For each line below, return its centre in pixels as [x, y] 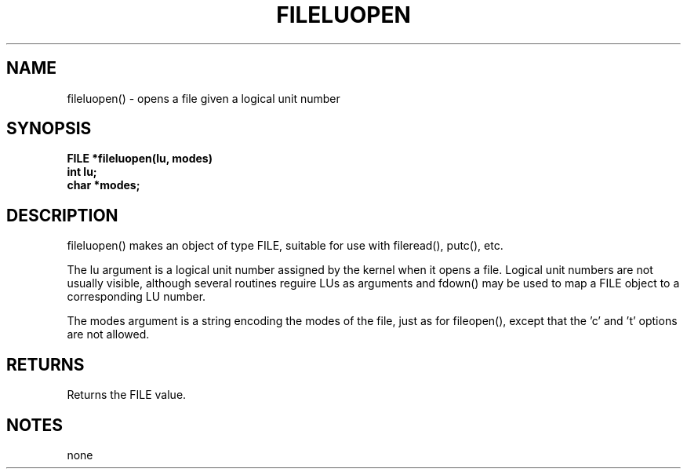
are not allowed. [108, 334]
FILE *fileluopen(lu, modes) [140, 159]
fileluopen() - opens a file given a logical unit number [204, 98]
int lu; [82, 172]
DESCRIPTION [62, 215]
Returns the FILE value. [127, 395]
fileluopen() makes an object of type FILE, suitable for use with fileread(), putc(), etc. [285, 246]
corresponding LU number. [136, 297]
